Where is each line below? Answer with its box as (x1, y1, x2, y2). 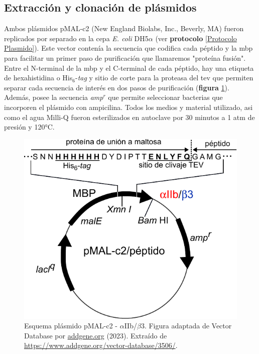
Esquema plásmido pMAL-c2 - (24, 320, 118, 331)
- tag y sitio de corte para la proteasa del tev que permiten (75, 72, 253, 83)
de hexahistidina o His (4, 72, 73, 83)
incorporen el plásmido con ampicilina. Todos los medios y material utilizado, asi (4, 101, 253, 112)
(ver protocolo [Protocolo (155, 33, 237, 43)
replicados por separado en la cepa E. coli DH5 (4, 33, 149, 43)
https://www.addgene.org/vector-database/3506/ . (24, 340, 178, 350)
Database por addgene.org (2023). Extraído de (24, 330, 167, 340)
